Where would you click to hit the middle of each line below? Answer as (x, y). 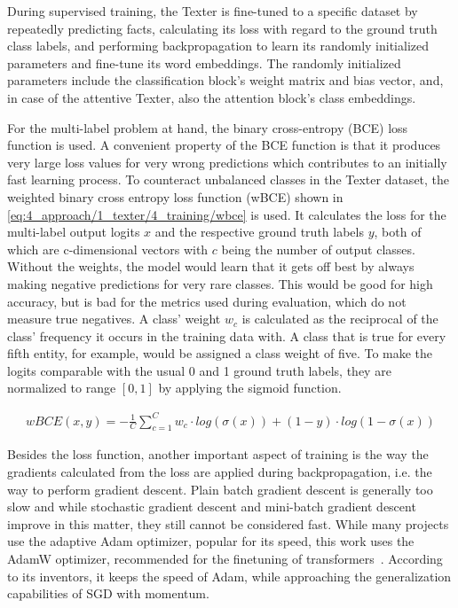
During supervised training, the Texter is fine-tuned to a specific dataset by (213, 11)
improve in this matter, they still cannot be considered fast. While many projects (228, 523)
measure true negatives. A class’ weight (114, 319)
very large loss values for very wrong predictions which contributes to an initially (227, 162)
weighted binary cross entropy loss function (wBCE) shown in (175, 196)
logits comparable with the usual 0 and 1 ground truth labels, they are (199, 370)
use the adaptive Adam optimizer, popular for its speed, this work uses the (211, 541)
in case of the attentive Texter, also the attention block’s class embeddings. (212, 97)
